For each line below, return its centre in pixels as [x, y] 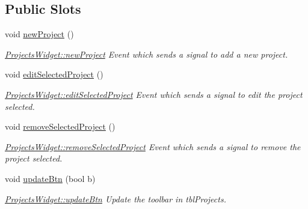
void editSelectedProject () [54, 74]
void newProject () [39, 34]
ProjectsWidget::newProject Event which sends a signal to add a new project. [146, 54]
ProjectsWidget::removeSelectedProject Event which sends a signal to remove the [153, 146]
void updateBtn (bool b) [50, 178]
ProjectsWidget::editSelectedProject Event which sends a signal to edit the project [154, 94]
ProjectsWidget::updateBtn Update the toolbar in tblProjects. [115, 198]
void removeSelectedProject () [60, 126]
